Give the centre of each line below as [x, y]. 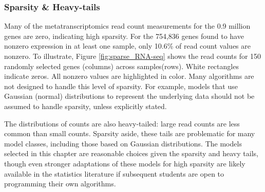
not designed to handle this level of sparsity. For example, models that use [121, 86]
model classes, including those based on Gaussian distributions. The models [123, 143]
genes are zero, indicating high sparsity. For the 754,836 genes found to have [124, 36]
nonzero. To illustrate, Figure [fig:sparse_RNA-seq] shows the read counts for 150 [133, 56]
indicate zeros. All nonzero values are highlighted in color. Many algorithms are [129, 76]
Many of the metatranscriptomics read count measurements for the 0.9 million [127, 26]
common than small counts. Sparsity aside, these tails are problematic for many [130, 133]
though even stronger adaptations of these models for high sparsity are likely [125, 163]
